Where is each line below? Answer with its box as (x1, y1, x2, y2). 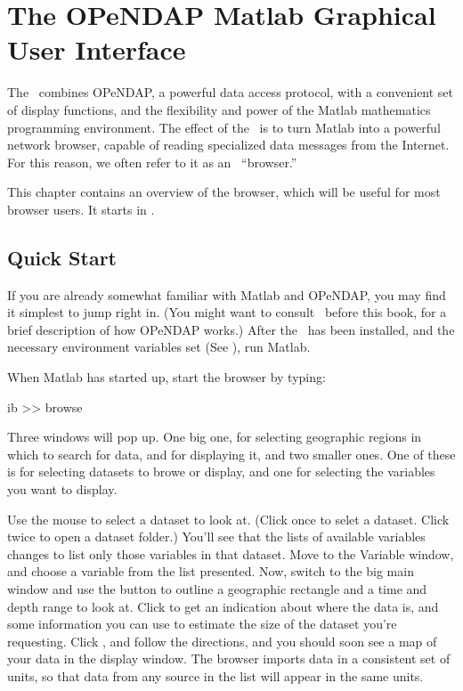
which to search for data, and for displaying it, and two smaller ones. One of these (7, 444, 456, 463)
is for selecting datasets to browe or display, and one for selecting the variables (7, 462, 435, 481)
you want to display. (7, 480, 118, 499)
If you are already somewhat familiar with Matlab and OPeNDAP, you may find (7, 285, 446, 304)
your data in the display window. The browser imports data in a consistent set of (7, 649, 451, 668)
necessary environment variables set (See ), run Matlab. (7, 337, 311, 356)
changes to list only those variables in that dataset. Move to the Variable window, (7, 544, 454, 563)
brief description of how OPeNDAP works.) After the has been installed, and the (7, 320, 455, 338)
